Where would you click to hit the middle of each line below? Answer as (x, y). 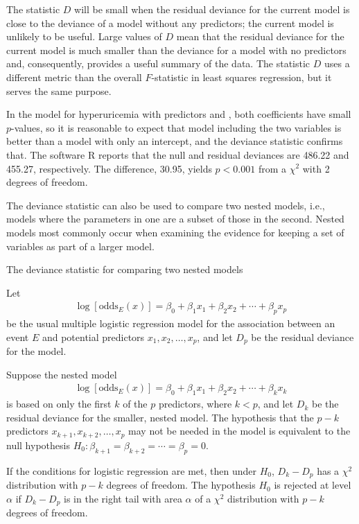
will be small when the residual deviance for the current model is (212, 9)
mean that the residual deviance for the (260, 36)
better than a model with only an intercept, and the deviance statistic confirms (175, 141)
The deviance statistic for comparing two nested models (125, 269)
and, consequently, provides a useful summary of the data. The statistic (158, 63)
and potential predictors (93, 337)
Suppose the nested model (62, 374)
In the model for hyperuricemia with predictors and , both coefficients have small (179, 114)
